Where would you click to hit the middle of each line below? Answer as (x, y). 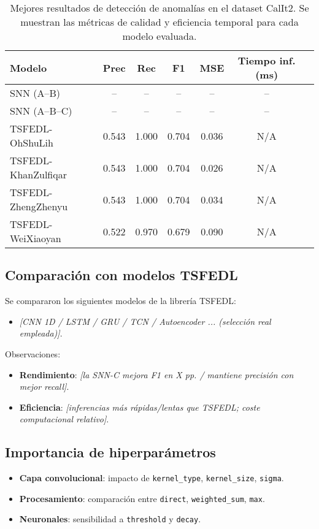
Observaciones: (33, 353)
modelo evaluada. (159, 36)
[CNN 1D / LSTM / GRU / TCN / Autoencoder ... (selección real (145, 321)
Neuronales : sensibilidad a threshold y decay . (110, 519)
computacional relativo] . (64, 419)
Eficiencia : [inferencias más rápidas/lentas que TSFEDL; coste (140, 407)
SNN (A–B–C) (41, 111)
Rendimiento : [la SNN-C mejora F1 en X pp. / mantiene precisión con (156, 374)
